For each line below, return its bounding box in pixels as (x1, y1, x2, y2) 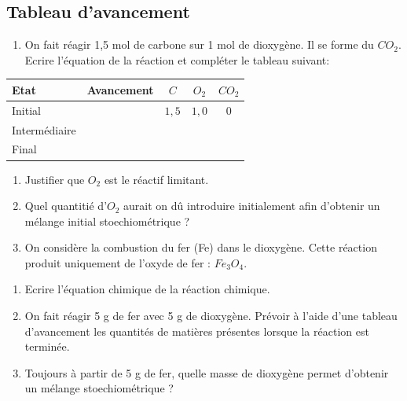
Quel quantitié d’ (24, 197, 108, 214)
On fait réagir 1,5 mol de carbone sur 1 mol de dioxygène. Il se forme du (24, 36, 374, 53)
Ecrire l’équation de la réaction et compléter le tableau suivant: (24, 51, 330, 68)
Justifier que (24, 171, 85, 187)
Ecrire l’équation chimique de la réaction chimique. (24, 281, 270, 297)
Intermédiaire (12, 121, 76, 138)
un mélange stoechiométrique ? (24, 380, 174, 396)
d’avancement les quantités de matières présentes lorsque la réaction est (24, 322, 369, 339)
